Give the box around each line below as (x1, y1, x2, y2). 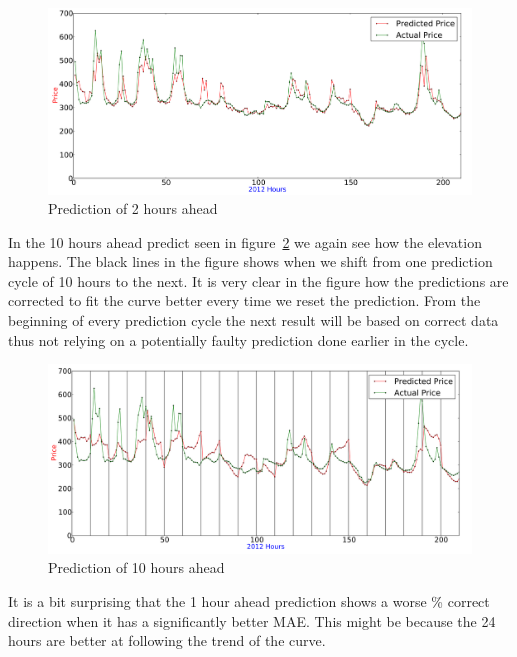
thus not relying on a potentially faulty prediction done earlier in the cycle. (8, 329, 469, 350)
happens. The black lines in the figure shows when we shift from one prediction (8, 251, 493, 272)
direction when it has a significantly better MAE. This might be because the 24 (8, 610, 496, 631)
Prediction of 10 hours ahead (48, 557, 225, 578)
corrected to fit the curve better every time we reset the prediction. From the (8, 290, 481, 311)
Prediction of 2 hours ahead (48, 198, 218, 219)
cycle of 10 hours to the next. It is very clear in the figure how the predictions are (8, 270, 509, 291)
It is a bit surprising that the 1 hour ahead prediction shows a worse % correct (8, 591, 490, 612)
